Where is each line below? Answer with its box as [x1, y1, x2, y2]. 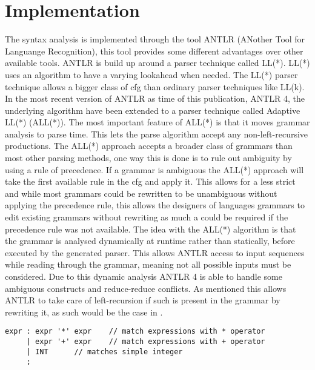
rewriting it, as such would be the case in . [5, 305, 163, 318]
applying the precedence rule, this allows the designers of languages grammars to [5, 199, 305, 211]
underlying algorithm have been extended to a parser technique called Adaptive [5, 104, 300, 116]
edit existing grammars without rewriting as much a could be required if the [5, 211, 288, 223]
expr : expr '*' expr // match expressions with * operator [5, 327, 265, 336]
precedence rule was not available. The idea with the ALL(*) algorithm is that [5, 222, 296, 235]
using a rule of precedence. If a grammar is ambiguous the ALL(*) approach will [5, 163, 304, 176]
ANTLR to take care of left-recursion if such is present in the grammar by [5, 294, 280, 306]
